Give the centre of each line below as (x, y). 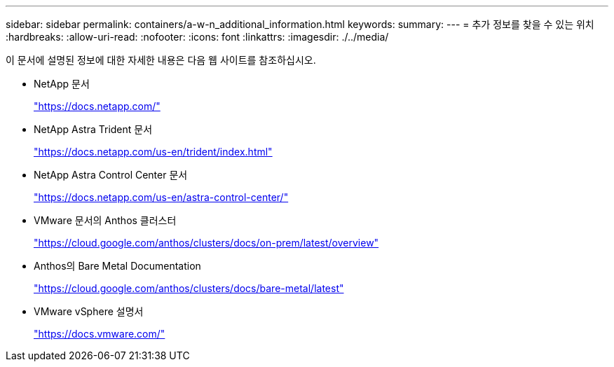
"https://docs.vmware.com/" (100, 334)
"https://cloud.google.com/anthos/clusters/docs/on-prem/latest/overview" (206, 243)
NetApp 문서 (62, 84)
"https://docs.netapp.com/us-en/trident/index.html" (153, 152)
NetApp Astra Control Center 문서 (111, 175)
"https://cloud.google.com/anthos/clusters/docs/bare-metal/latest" (189, 288)
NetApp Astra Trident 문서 (93, 129)
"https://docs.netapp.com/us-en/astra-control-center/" (161, 197)
